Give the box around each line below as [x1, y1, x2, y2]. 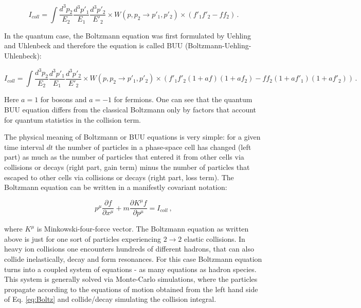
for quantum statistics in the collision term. [4, 114, 141, 125]
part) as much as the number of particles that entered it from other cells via [4, 151, 244, 162]
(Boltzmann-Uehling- [185, 40, 251, 51]
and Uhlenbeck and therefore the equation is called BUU [4, 40, 183, 51]
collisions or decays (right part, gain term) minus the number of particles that [4, 161, 250, 172]
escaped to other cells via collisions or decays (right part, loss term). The [4, 171, 234, 182]
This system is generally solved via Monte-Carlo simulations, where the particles [4, 274, 258, 284]
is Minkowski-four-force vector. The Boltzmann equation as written [37, 223, 249, 234]
